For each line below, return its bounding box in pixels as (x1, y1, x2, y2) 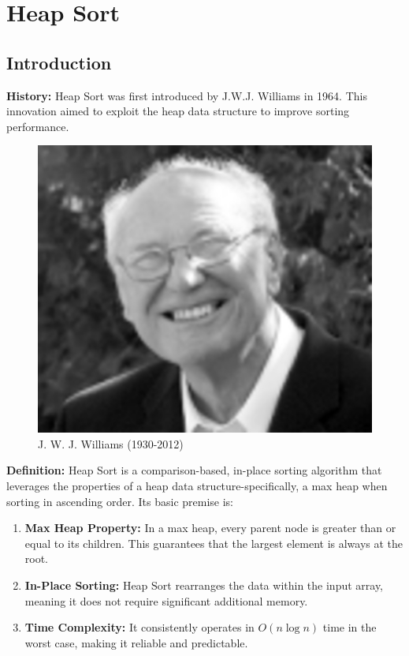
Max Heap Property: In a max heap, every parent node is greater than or (24, 519, 396, 536)
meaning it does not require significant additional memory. (24, 592, 308, 609)
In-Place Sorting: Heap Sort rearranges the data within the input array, (24, 577, 384, 594)
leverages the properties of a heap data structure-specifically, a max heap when (6, 478, 388, 494)
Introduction (6, 50, 112, 74)
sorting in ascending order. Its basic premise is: (6, 493, 233, 509)
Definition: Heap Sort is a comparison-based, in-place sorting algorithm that (6, 462, 382, 478)
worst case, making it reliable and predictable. (24, 634, 248, 650)
